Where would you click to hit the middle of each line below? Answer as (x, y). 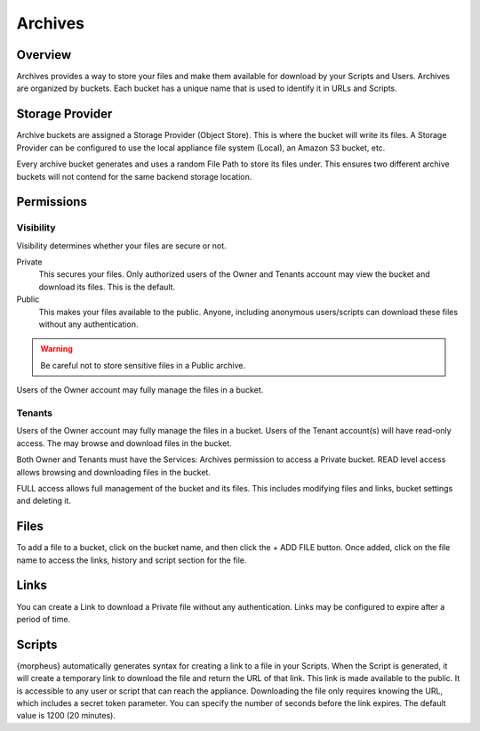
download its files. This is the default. (107, 287)
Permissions (52, 202)
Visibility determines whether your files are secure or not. (121, 246)
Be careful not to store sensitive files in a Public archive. (143, 365)
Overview (44, 55)
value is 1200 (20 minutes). (66, 716)
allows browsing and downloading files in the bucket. (113, 472)
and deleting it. (44, 501)
